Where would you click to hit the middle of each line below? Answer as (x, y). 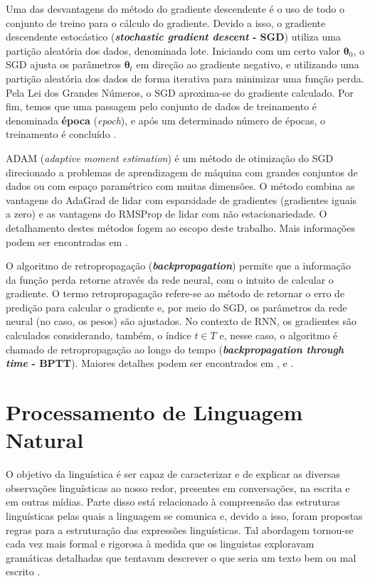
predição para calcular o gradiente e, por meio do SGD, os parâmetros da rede (176, 307)
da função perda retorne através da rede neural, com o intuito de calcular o (170, 279)
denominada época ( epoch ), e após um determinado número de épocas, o (166, 120)
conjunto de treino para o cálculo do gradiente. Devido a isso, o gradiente (166, 22)
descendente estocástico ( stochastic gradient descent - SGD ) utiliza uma (173, 37)
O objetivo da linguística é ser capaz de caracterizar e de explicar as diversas (173, 474)
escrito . (23, 571)
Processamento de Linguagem (154, 412)
